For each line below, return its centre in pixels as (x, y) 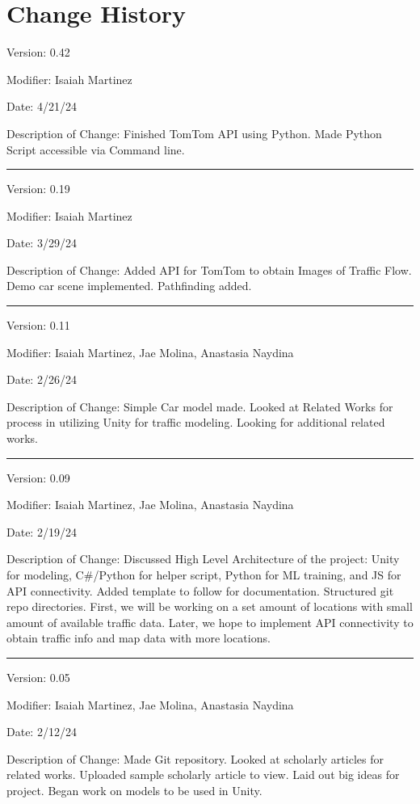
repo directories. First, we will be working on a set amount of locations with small (210, 606)
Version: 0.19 (38, 189)
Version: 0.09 (38, 477)
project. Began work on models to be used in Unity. (134, 790)
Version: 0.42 (38, 52)
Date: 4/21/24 (42, 106)
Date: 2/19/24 (42, 531)
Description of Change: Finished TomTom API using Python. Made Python (194, 133)
